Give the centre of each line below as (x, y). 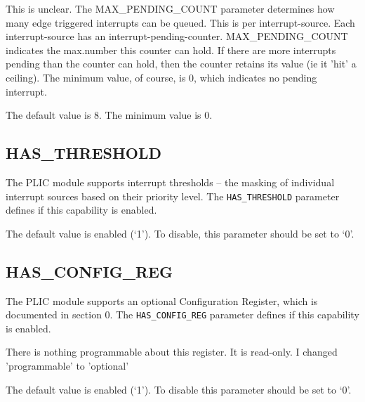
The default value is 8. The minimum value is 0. (109, 115)
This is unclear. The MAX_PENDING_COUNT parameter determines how (170, 8)
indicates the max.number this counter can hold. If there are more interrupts (171, 50)
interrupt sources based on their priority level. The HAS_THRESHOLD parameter (173, 196)
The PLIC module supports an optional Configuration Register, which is (162, 300)
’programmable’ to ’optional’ (67, 366)
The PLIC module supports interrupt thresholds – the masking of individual (170, 182)
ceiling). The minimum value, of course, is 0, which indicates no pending (161, 77)
